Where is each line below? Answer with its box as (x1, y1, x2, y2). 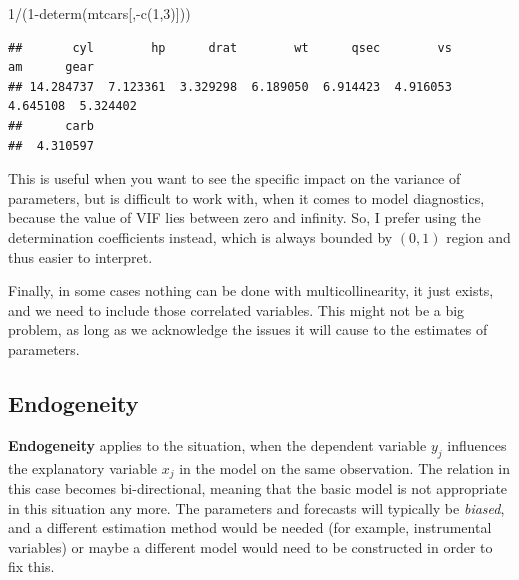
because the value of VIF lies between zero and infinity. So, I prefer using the (8, 207, 481, 228)
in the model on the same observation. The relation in (179, 457, 511, 478)
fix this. (8, 556, 55, 577)
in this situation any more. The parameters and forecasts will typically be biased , (8, 497, 505, 518)
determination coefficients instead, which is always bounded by (8, 226, 393, 247)
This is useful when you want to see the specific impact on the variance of (8, 168, 461, 189)
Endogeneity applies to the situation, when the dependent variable (8, 434, 427, 455)
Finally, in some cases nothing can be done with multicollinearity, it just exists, (8, 280, 494, 301)
